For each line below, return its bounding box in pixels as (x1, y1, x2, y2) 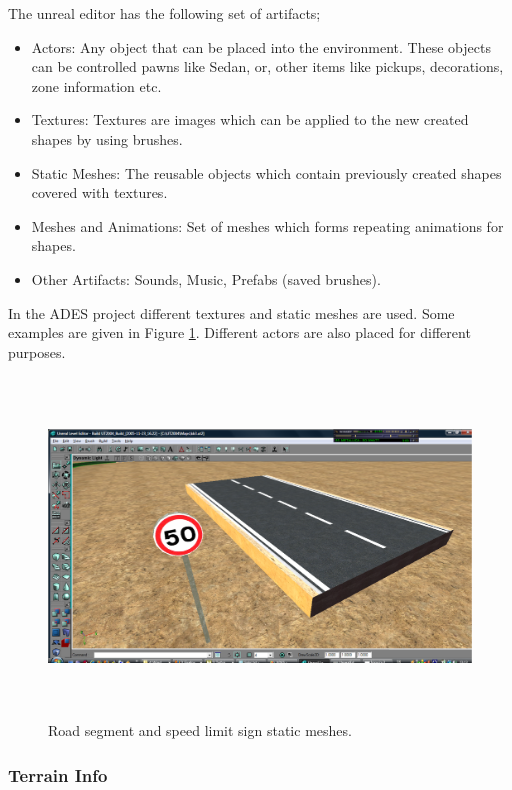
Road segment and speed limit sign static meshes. (48, 720, 352, 741)
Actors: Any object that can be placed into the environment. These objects (31, 36, 491, 57)
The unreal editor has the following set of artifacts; (8, 3, 321, 23)
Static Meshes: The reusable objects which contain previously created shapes (31, 162, 502, 183)
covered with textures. (31, 182, 168, 203)
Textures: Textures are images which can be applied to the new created (31, 109, 469, 130)
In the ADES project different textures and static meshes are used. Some (8, 302, 455, 323)
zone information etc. (31, 75, 162, 96)
